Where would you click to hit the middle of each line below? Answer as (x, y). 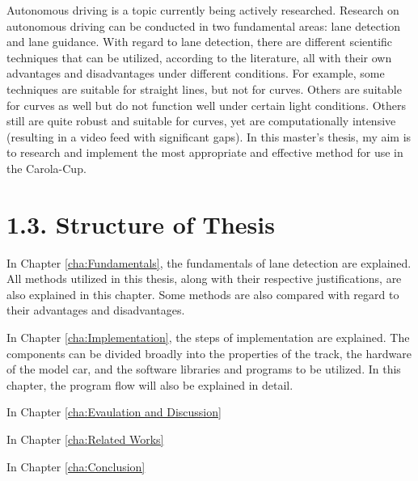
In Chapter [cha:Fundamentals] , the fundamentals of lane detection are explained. (209, 262)
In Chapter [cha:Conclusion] (76, 466)
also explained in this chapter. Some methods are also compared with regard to (203, 294)
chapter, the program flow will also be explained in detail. (150, 384)
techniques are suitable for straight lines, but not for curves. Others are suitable (204, 89)
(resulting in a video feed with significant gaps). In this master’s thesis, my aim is (209, 136)
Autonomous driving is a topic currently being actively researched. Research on (203, 10)
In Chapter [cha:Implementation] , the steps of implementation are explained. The (208, 338)
